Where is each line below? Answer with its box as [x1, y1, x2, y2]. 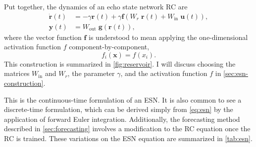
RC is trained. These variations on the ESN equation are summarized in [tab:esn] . [4, 133, 253, 143]
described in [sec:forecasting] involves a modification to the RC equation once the [4, 123, 251, 134]
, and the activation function [120, 68, 207, 78]
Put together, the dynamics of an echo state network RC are [4, 1, 188, 11]
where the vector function [4, 32, 82, 42]
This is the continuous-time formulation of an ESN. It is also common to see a [4, 94, 242, 105]
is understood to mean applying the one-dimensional [89, 32, 248, 42]
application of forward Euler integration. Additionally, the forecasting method [4, 113, 240, 124]
